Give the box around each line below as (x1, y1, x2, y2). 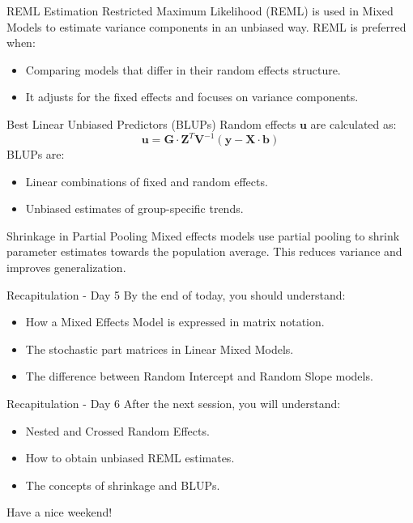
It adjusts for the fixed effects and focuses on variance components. (25, 88, 359, 105)
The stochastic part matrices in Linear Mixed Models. (25, 340, 294, 357)
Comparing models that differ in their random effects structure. (25, 61, 341, 78)
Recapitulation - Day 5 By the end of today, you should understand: (6, 286, 346, 303)
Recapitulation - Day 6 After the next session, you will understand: (6, 395, 341, 411)
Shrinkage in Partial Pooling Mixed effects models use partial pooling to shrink (6, 227, 400, 244)
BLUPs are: (6, 146, 65, 163)
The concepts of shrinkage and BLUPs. (25, 476, 220, 493)
